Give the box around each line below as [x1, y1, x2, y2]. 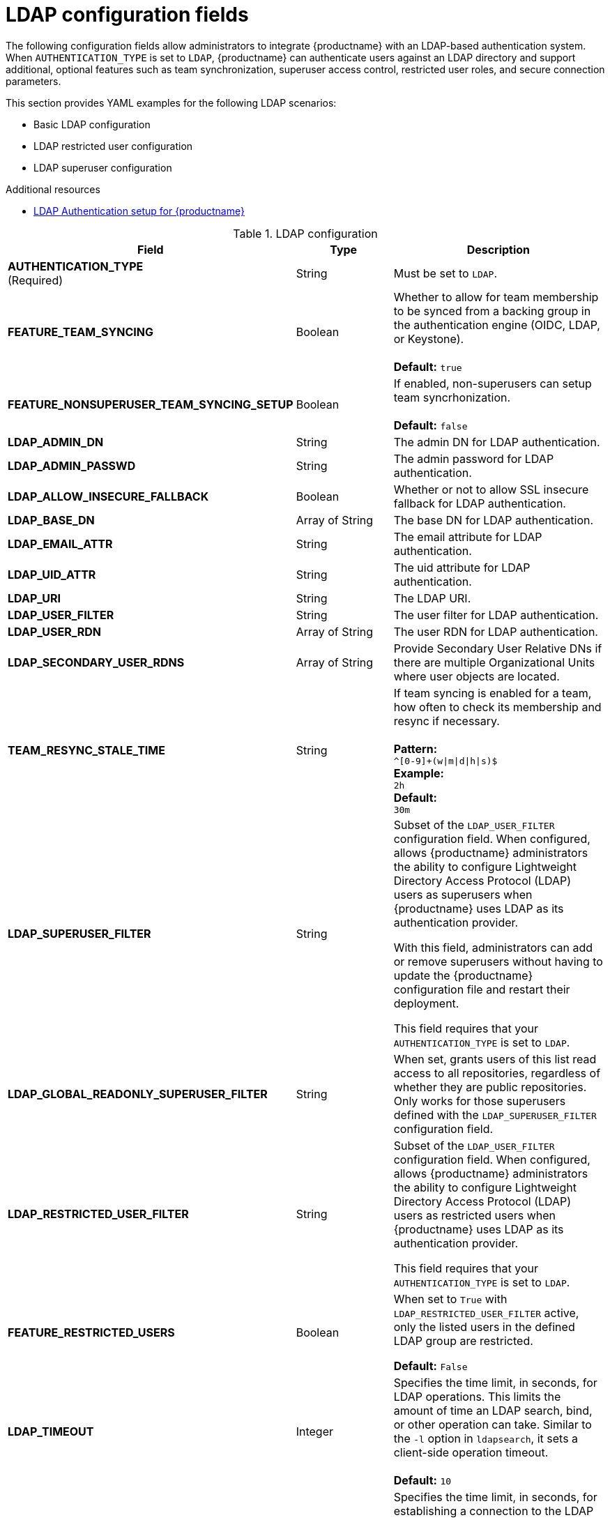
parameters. [6, 75, 61, 87]
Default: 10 [393, 1473, 452, 1487]
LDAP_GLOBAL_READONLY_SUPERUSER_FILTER [8, 1086, 268, 1101]
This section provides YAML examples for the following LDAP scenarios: [6, 96, 337, 109]
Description [466, 242, 531, 257]
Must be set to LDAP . [393, 266, 498, 280]
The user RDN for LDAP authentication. [393, 624, 598, 639]
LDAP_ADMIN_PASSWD [8, 458, 136, 473]
